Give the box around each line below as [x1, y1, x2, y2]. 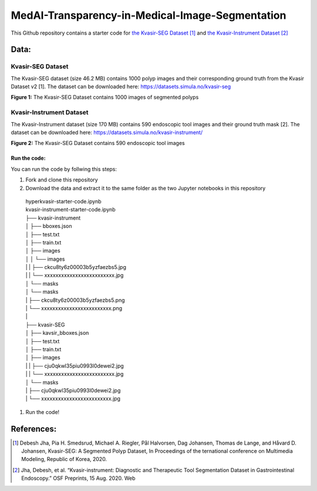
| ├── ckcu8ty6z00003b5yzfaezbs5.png [25, 297, 126, 304]
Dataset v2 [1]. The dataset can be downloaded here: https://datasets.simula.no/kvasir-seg [11, 83, 231, 90]
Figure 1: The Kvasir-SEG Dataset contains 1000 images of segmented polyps [11, 94, 199, 101]
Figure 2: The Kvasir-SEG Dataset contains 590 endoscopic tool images [11, 140, 185, 147]
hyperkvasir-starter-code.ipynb [25, 197, 102, 205]
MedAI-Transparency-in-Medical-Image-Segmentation [11, 9, 286, 22]
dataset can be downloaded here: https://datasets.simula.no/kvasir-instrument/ [11, 129, 203, 136]
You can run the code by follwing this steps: [11, 165, 117, 173]
